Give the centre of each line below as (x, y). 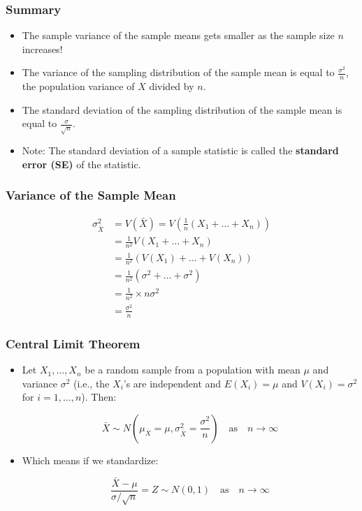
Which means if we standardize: (90, 460)
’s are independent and (172, 383)
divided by (172, 86)
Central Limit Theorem (73, 343)
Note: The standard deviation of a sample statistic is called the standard (180, 150)
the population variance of (78, 86)
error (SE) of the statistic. (81, 164)
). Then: (99, 397)
